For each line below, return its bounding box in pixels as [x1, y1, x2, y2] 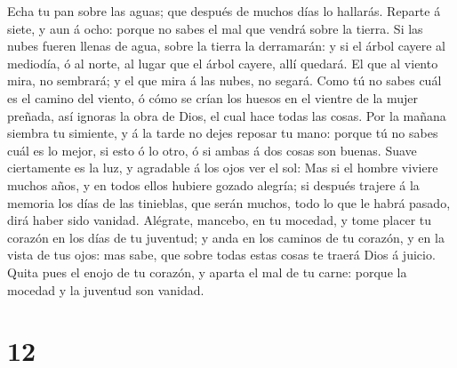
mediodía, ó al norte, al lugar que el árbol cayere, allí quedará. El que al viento [7, 53, 438, 72]
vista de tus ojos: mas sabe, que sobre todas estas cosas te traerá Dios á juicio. [7, 245, 436, 264]
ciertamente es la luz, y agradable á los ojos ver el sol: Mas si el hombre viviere [7, 158, 438, 177]
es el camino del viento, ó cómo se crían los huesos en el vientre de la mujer [7, 88, 419, 107]
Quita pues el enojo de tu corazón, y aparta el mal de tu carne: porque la [7, 262, 407, 281]
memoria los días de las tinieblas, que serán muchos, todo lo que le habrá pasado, [7, 193, 451, 212]
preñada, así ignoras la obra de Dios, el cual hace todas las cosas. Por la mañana [7, 106, 446, 124]
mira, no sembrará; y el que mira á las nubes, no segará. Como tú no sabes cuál [7, 71, 442, 90]
